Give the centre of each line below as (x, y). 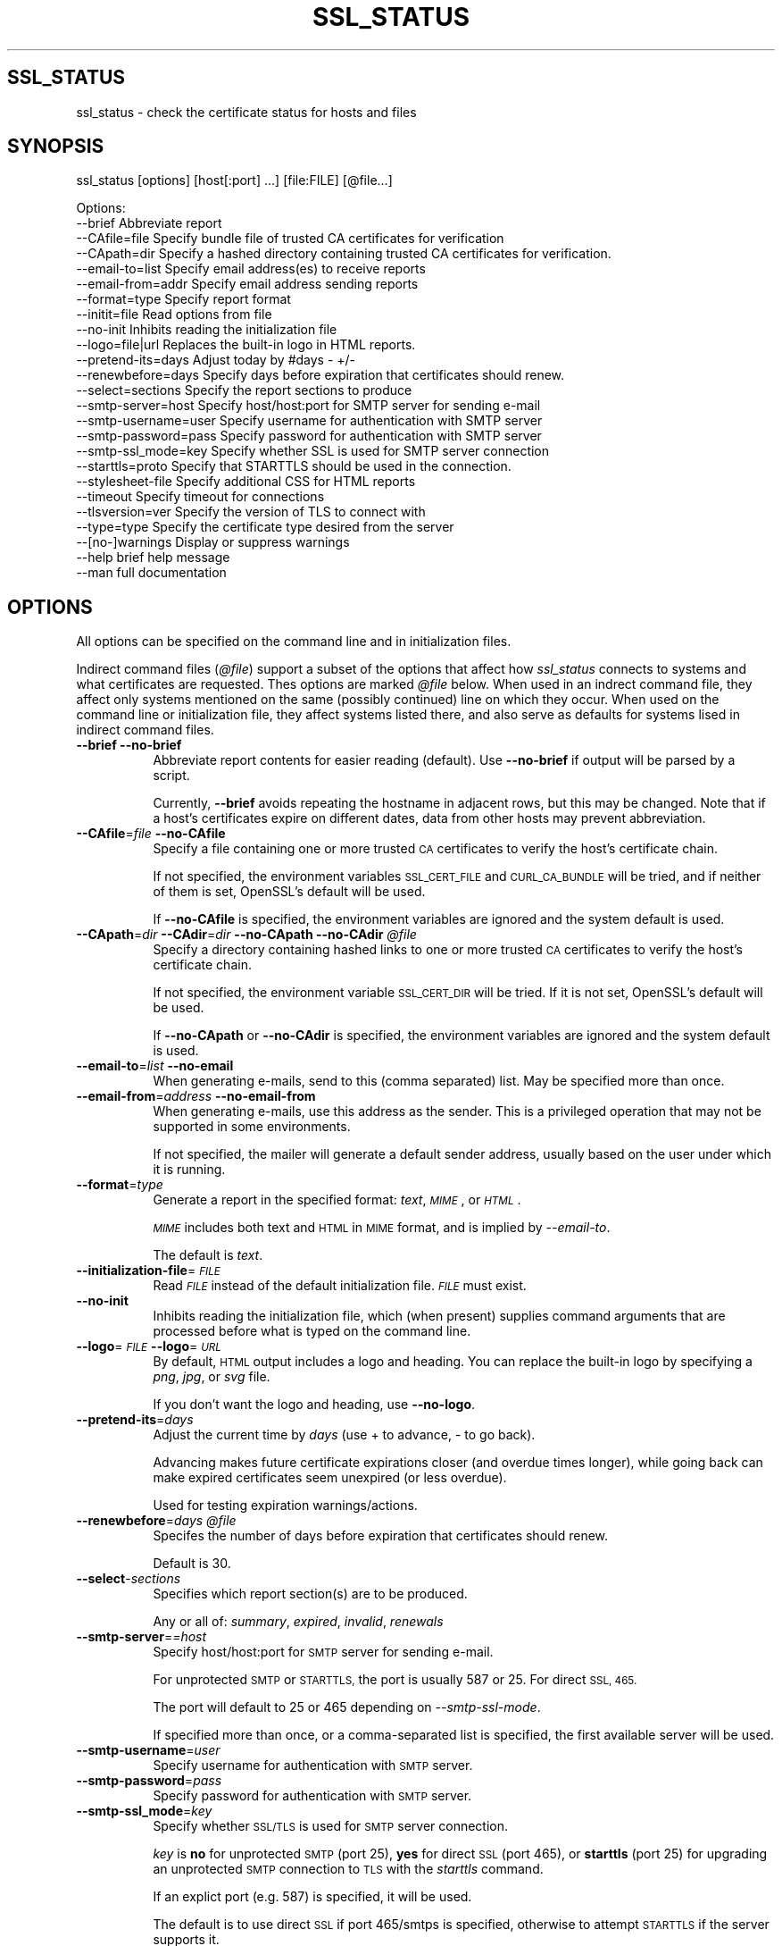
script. (171, 776)
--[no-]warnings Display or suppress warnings (213, 542)
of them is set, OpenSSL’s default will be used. (289, 892)
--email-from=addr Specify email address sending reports (247, 284)
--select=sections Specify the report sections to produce (244, 390)
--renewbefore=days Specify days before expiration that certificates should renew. (320, 375)
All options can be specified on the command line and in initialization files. (294, 642)
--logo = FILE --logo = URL (149, 1346)
